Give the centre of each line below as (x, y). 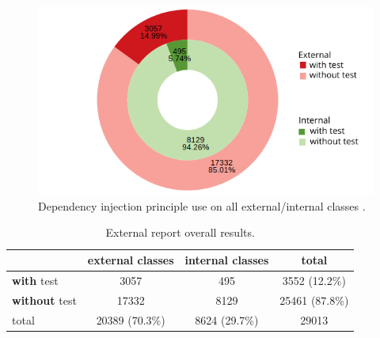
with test (35, 280)
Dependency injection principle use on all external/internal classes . (202, 205)
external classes (131, 260)
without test (44, 300)
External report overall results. (180, 232)
